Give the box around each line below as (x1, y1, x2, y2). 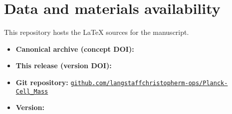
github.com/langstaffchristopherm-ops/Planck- (70, 79, 228, 87)
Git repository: (15, 77, 68, 87)
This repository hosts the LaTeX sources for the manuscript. (4, 27, 189, 37)
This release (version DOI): (15, 60, 112, 71)
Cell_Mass (15, 88, 48, 95)
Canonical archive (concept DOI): (15, 43, 134, 54)
